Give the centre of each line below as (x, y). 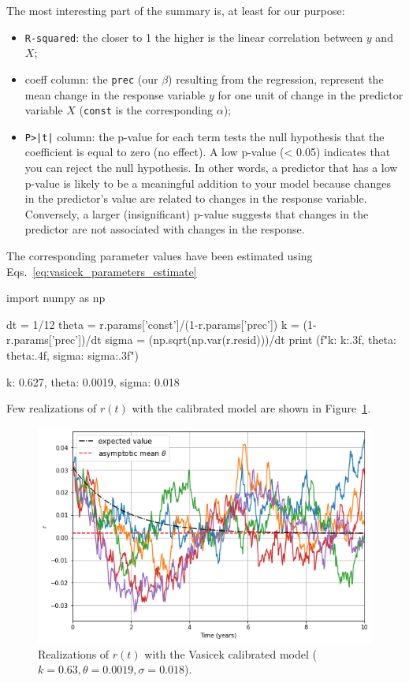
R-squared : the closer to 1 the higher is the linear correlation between (194, 37)
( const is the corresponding (146, 110)
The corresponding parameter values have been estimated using (160, 255)
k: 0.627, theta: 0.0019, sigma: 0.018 (93, 381)
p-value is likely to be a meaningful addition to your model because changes (208, 183)
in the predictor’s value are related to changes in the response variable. (196, 198)
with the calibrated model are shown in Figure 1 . (251, 408)
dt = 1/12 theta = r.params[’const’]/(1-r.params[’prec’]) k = (153, 324)
